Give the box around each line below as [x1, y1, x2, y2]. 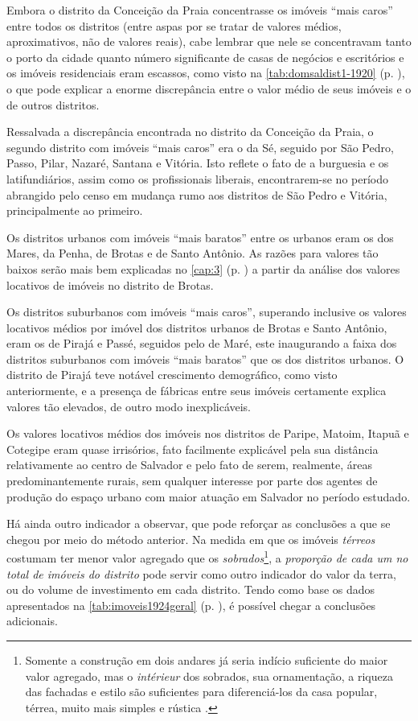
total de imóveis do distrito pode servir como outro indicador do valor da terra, [6, 565, 396, 582]
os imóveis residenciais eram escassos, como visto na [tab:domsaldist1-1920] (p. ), [6, 64, 405, 81]
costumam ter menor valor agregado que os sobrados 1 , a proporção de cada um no [6, 547, 408, 566]
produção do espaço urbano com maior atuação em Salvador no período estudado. [6, 488, 411, 505]
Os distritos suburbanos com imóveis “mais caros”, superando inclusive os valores [6, 303, 407, 320]
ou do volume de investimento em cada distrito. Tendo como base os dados [6, 581, 375, 598]
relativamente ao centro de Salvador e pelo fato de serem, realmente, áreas [6, 456, 372, 473]
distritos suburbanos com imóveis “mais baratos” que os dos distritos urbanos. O [6, 350, 404, 367]
